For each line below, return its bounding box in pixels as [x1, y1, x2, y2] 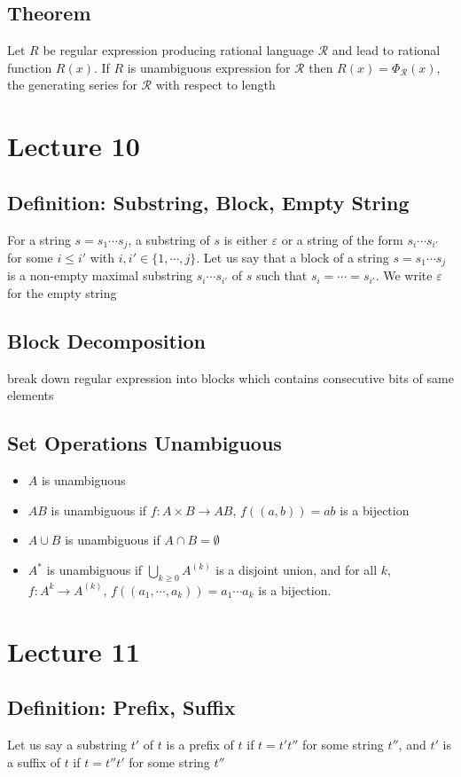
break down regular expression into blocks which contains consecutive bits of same [7, 368, 454, 387]
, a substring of [128, 230, 210, 248]
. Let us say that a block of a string [196, 248, 389, 267]
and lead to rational [332, 41, 441, 59]
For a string [7, 230, 71, 248]
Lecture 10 [7, 128, 140, 164]
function [7, 58, 52, 76]
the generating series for [7, 75, 137, 94]
